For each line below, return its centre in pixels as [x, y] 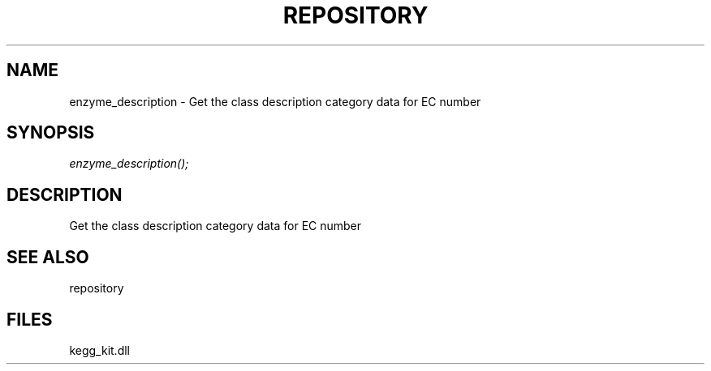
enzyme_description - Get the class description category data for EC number [275, 101]
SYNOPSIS [51, 133]
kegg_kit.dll [99, 350]
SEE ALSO [48, 257]
